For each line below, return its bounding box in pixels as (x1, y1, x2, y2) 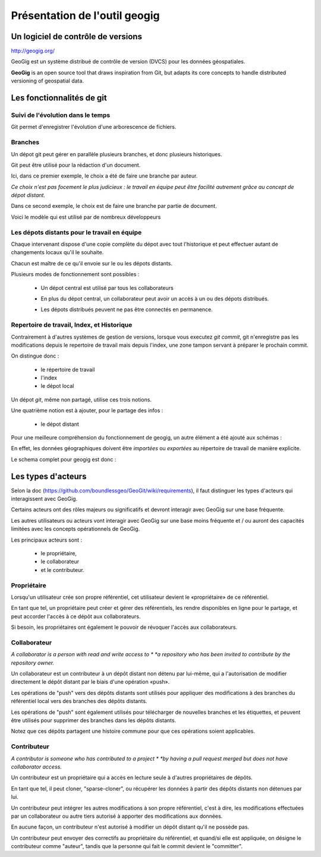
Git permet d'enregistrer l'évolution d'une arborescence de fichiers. (11, 124, 177, 131)
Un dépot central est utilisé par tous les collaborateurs (40, 284, 174, 291)
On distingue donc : (11, 352, 59, 359)
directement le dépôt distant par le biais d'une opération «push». (11, 678, 170, 685)
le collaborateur (40, 558, 80, 565)
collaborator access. (11, 763, 62, 770)
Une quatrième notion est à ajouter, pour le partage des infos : (11, 407, 163, 414)
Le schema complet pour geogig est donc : (11, 456, 117, 463)
